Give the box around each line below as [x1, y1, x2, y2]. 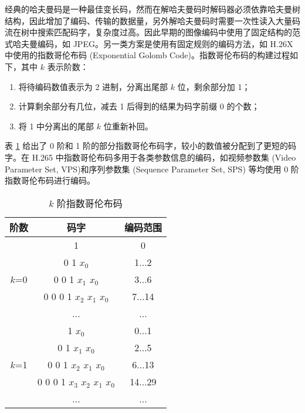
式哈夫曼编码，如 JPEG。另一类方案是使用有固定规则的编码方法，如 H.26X [5, 37, 293, 49]
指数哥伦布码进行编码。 [5, 174, 95, 186]
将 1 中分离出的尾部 [18, 119, 94, 132]
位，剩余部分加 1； [177, 80, 250, 92]
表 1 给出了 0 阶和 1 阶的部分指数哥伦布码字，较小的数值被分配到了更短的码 [5, 139, 296, 152]
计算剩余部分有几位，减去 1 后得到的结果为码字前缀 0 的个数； [18, 100, 260, 112]
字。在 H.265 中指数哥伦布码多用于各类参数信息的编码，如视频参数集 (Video [5, 151, 296, 163]
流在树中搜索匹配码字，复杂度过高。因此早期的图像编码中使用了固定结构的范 [5, 26, 300, 38]
